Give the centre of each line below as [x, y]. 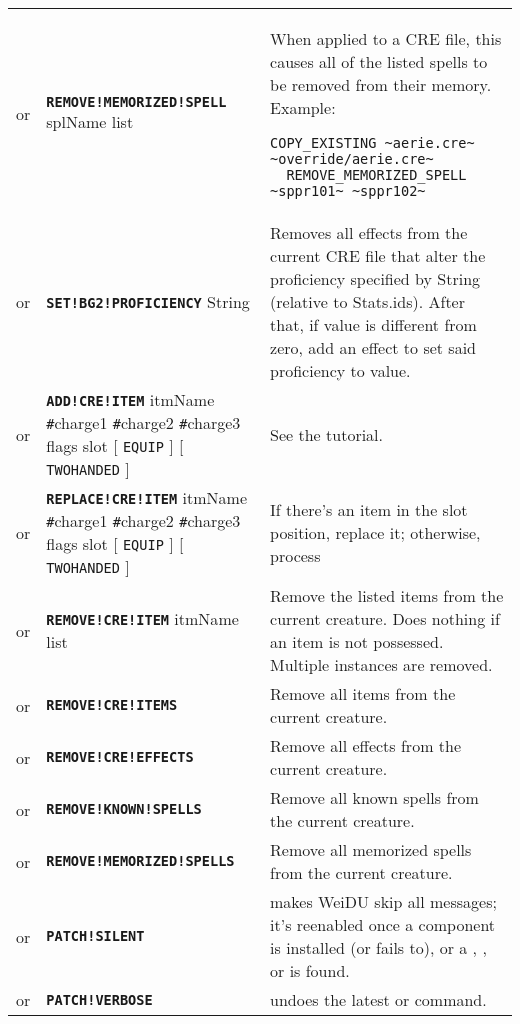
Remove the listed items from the [387, 595]
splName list [90, 121]
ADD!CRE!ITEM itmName [130, 399]
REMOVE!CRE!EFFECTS [120, 757]
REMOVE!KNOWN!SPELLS [124, 809]
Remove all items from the [363, 693]
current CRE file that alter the [378, 255]
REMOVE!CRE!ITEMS [112, 705]
